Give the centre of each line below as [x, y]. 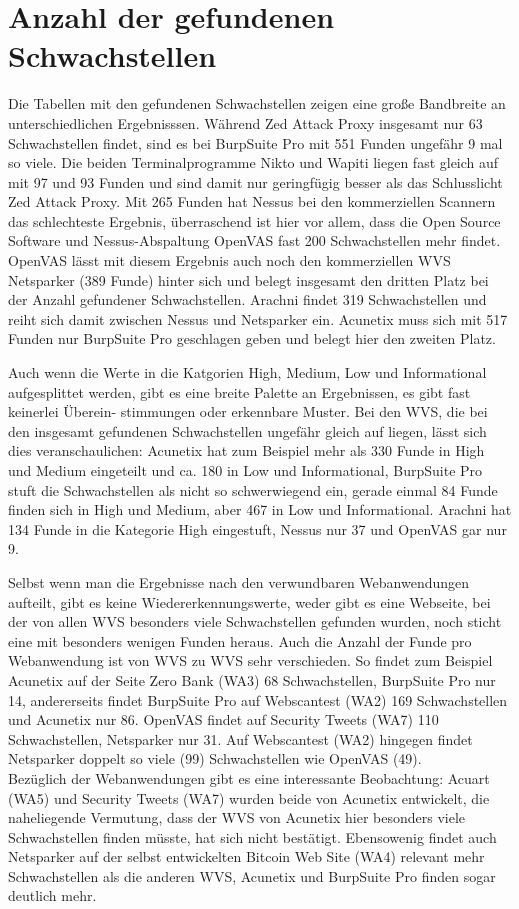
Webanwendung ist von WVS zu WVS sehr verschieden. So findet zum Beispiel [250, 660]
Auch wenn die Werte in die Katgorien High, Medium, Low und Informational [247, 372]
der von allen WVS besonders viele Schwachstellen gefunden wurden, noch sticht [255, 621]
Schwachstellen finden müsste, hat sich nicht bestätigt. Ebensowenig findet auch [252, 836]
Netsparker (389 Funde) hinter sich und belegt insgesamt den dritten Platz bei [248, 279]
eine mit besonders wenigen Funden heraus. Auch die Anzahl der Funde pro [240, 640]
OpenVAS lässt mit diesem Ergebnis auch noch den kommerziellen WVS [229, 260]
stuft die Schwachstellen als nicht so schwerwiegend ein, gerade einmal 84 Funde [253, 489]
